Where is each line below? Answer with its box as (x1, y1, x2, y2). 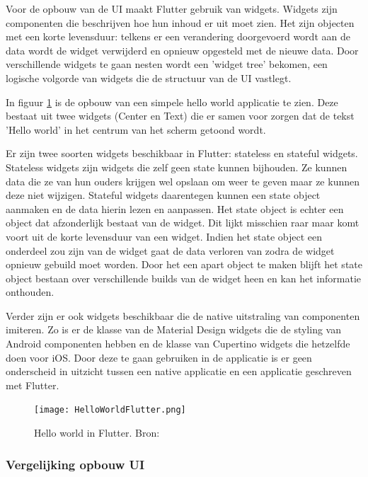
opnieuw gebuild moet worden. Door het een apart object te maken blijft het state (6, 257, 362, 272)
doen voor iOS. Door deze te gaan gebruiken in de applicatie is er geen (6, 350, 312, 364)
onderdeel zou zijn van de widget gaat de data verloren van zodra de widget (6, 243, 335, 258)
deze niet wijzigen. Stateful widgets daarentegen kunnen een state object (6, 188, 321, 202)
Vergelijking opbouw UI (6, 455, 145, 473)
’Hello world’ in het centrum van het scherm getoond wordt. (6, 122, 266, 137)
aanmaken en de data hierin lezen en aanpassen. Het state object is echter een (6, 201, 344, 216)
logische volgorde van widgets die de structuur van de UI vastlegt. (6, 70, 292, 85)
